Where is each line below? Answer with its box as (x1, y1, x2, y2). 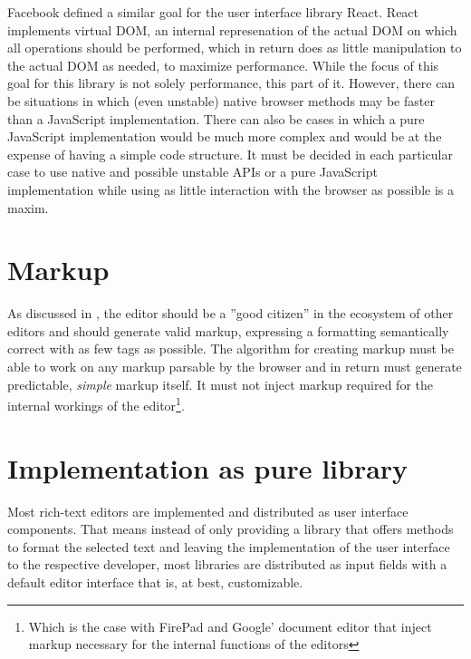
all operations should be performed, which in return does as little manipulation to (7, 38, 462, 57)
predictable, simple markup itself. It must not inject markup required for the (7, 374, 433, 393)
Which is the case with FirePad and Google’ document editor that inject (28, 616, 432, 635)
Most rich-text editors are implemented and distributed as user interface (7, 501, 409, 520)
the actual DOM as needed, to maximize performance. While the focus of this (7, 55, 439, 74)
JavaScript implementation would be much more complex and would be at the (7, 127, 442, 146)
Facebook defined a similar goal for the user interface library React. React (7, 3, 419, 21)
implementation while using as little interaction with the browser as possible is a (7, 179, 454, 199)
